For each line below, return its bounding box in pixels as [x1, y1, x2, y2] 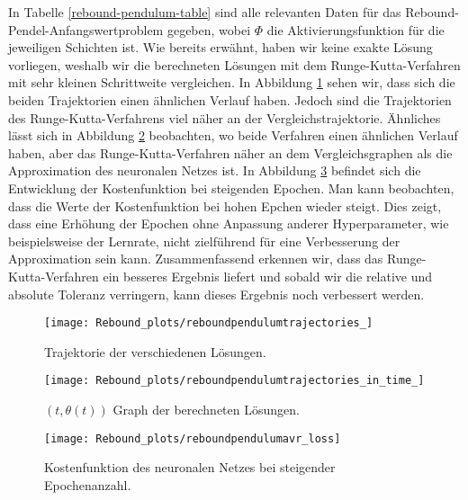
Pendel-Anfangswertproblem [8, 20, 164, 39]
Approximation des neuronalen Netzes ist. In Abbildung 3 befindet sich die [8, 161, 421, 180]
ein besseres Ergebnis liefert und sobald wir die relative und [103, 266, 433, 285]
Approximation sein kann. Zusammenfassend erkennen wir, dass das [8, 249, 383, 268]
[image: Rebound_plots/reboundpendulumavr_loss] [44, 432, 341, 445]
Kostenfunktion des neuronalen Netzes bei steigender [44, 458, 336, 477]
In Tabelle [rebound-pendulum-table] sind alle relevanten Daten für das [8, 3, 401, 21]
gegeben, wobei [166, 20, 251, 39]
